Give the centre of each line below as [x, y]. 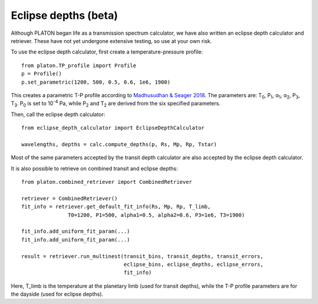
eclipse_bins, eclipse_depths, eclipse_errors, [194, 264]
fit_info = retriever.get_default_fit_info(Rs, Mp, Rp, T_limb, [116, 207]
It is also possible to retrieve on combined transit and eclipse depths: [94, 168]
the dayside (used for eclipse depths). [57, 294]
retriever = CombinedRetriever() [69, 198]
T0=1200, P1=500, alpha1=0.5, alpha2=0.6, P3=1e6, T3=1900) [156, 215]
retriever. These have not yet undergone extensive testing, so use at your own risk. [111, 41]
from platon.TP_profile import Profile [79, 65]
